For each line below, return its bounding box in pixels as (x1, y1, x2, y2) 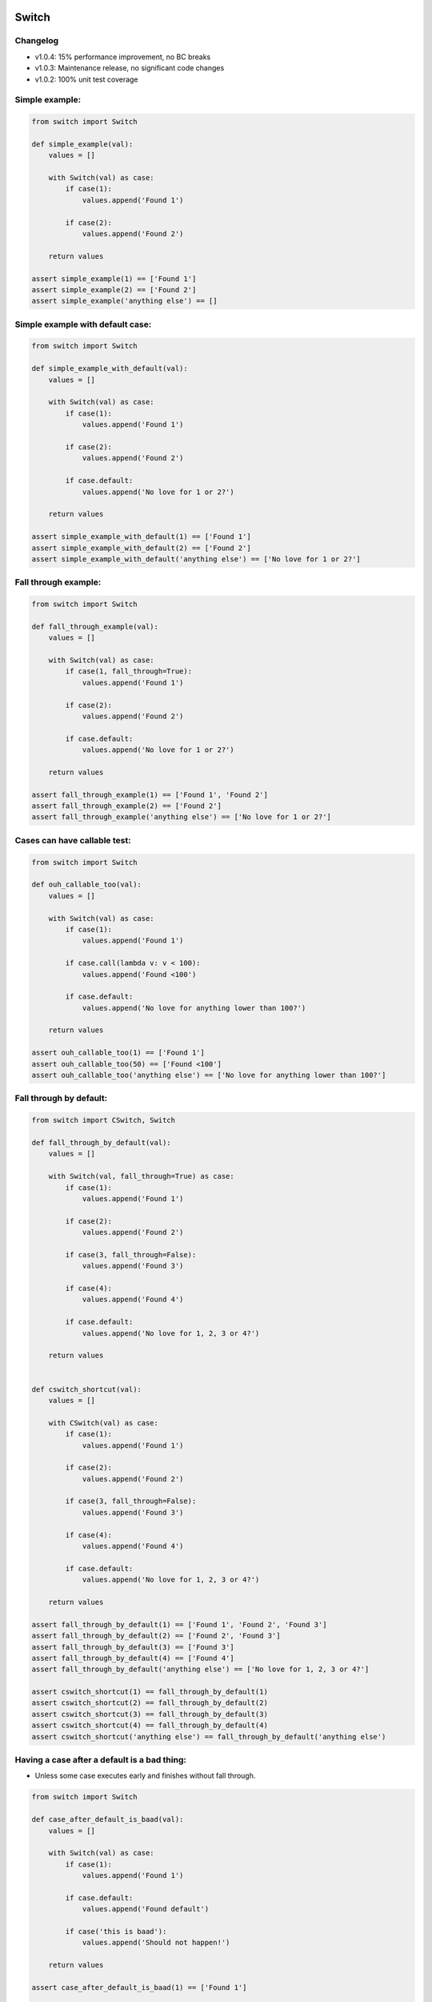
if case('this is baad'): (65, 1927, 167, 1936)
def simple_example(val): (31, 139, 134, 148)
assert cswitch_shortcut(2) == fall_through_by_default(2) (31, 1698, 268, 1707)
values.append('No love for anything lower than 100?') (82, 1003, 306, 1012)
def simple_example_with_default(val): (31, 364, 188, 373)
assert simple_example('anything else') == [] (31, 296, 218, 306)
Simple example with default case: (14, 319, 152, 330)
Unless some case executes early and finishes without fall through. (34, 1771, 256, 1781)
